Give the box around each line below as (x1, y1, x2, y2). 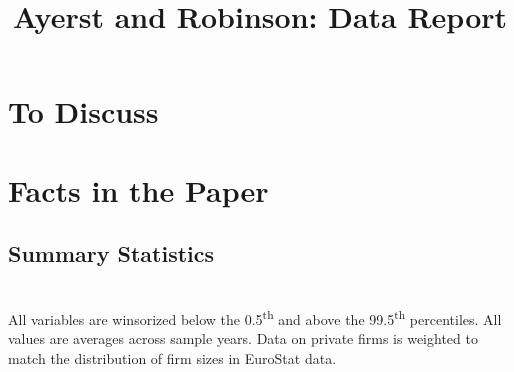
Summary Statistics (8, 238, 215, 269)
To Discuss (8, 91, 159, 132)
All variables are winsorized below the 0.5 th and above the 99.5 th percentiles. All (8, 305, 502, 329)
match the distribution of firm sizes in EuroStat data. (8, 347, 337, 368)
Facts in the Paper (8, 169, 269, 210)
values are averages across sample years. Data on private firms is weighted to (8, 327, 478, 348)
